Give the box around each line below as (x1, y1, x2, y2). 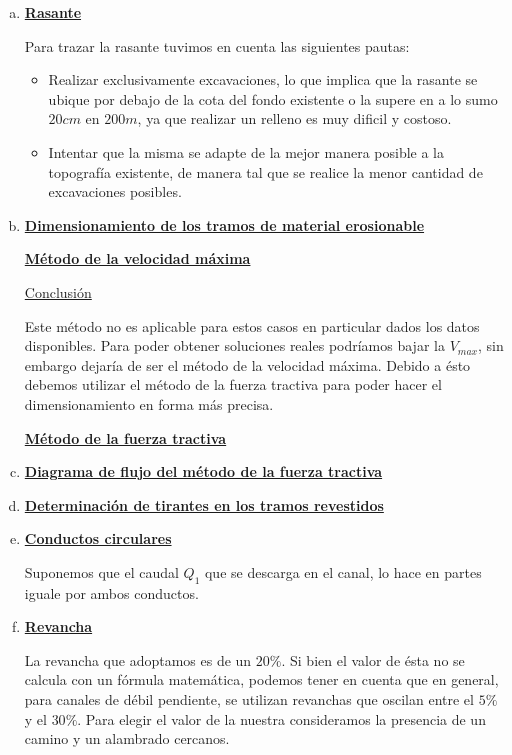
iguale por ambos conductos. (24, 582, 199, 603)
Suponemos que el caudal (24, 561, 179, 582)
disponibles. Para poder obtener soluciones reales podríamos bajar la (24, 335, 445, 356)
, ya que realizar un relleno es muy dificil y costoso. (137, 108, 452, 129)
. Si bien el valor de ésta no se (281, 649, 465, 670)
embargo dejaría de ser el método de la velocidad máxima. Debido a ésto (24, 354, 471, 375)
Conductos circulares (24, 528, 172, 549)
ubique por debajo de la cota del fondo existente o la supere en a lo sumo (48, 88, 498, 109)
